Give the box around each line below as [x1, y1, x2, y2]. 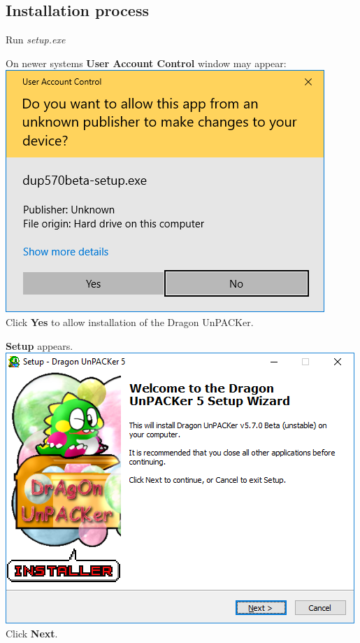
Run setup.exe [6, 32, 66, 47]
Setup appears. [6, 338, 73, 353]
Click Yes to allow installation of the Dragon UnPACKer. [6, 314, 254, 329]
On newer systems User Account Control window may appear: [6, 55, 287, 70]
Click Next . [6, 626, 58, 640]
